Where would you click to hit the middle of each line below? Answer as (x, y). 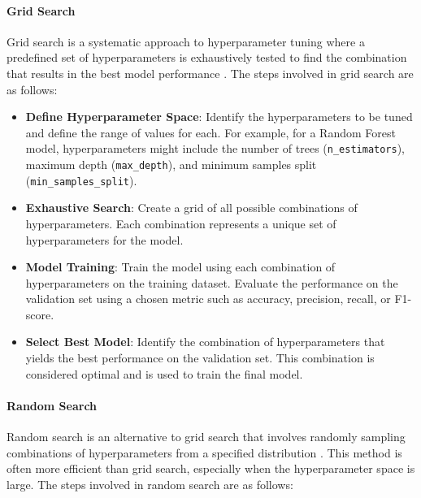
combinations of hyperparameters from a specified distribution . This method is (204, 452)
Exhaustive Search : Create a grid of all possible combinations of (191, 208)
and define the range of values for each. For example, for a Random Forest (210, 132)
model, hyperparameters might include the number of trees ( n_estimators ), (215, 148)
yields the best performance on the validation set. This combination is (200, 358)
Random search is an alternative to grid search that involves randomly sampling (206, 437)
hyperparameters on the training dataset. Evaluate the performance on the (212, 282)
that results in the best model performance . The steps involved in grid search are (210, 73)
